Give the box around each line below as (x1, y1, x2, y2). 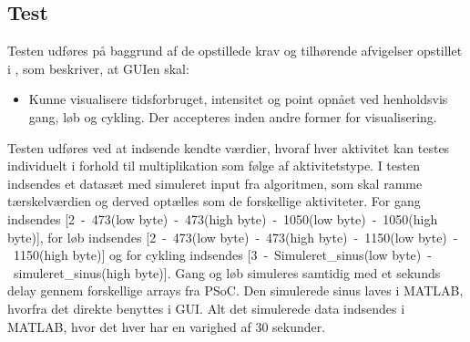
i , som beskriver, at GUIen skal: (7, 58, 189, 78)
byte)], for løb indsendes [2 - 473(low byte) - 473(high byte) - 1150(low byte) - (7, 227, 458, 246)
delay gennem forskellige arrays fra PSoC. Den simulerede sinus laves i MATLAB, (7, 281, 464, 300)
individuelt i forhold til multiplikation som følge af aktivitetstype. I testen (7, 156, 420, 175)
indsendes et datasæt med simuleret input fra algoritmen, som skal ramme (7, 173, 423, 192)
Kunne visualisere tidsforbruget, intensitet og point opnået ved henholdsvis (28, 89, 448, 109)
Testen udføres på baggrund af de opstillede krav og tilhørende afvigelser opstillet (7, 41, 463, 60)
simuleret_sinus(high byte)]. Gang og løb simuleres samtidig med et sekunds (13, 263, 441, 282)
